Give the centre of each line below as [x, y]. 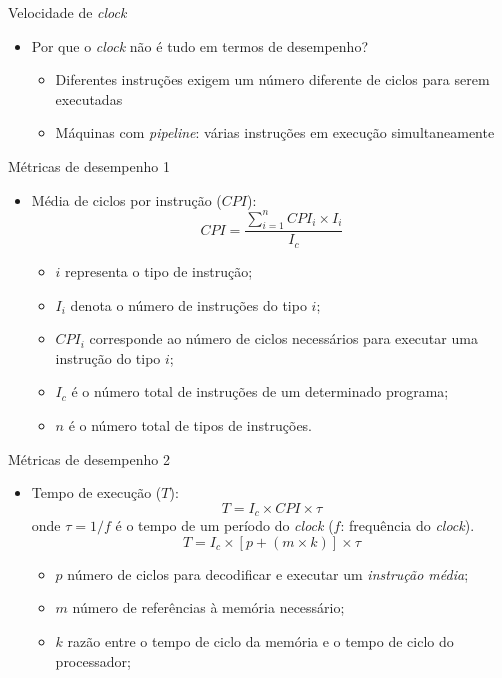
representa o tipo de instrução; [159, 270]
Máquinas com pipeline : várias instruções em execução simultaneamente [275, 132]
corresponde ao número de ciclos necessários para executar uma [283, 338]
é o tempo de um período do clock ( [224, 525]
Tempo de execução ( [96, 492]
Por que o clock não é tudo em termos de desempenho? [199, 45]
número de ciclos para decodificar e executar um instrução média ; [268, 573]
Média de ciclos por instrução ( [126, 199]
